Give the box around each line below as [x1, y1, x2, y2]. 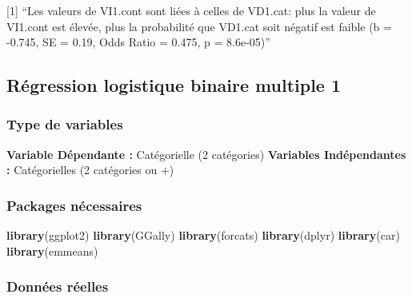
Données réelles [6, 276, 109, 296]
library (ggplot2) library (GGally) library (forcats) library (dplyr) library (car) [6, 227, 400, 244]
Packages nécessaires [6, 195, 142, 215]
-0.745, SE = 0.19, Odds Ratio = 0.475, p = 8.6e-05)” [6, 34, 270, 50]
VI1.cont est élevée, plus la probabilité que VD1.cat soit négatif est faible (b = [6, 18, 392, 34]
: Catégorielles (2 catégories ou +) [6, 161, 174, 178]
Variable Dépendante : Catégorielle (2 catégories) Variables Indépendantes [6, 145, 406, 162]
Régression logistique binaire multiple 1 [6, 73, 342, 97]
